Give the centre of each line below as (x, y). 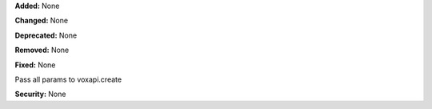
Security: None (40, 94)
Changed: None (41, 21)
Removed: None (42, 50)
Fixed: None (35, 65)
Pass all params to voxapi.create (68, 79)
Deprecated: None (46, 35)
